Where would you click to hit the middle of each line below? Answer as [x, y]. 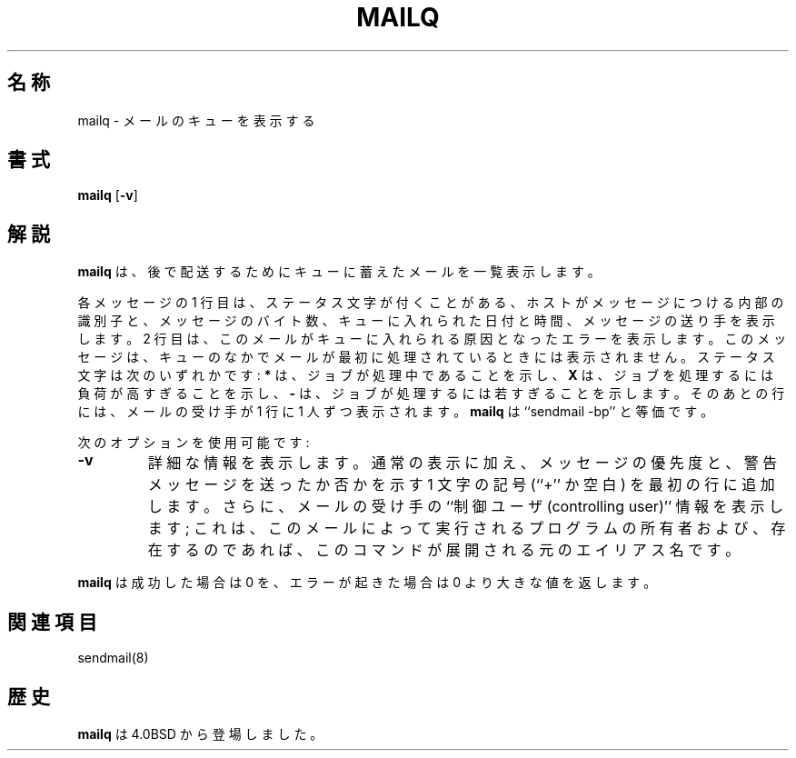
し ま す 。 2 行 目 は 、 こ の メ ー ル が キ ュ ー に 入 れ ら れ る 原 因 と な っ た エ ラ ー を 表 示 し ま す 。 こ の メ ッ [432, 339]
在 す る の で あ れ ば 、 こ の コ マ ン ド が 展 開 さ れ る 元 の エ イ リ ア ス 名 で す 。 [444, 550]
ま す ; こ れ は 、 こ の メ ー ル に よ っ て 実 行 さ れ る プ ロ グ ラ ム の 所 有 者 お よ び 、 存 [467, 529]
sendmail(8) [113, 658]
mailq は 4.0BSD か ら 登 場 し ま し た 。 [200, 733]
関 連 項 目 [52, 622]
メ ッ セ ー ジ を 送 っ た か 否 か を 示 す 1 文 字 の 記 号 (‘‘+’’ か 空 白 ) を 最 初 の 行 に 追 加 [461, 485]
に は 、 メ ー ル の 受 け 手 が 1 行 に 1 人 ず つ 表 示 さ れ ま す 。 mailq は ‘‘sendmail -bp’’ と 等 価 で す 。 [396, 412]
